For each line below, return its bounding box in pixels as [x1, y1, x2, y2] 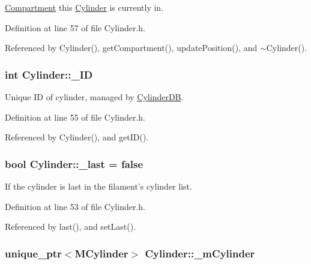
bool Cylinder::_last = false [5, 156, 143, 171]
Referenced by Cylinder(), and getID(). [5, 131, 149, 143]
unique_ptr [5, 245, 62, 260]
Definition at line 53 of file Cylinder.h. [5, 200, 145, 212]
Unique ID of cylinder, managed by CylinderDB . [5, 91, 184, 103]
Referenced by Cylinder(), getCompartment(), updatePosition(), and [5, 41, 258, 54]
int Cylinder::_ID [5, 67, 93, 82]
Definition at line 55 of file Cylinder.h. [5, 110, 145, 123]
